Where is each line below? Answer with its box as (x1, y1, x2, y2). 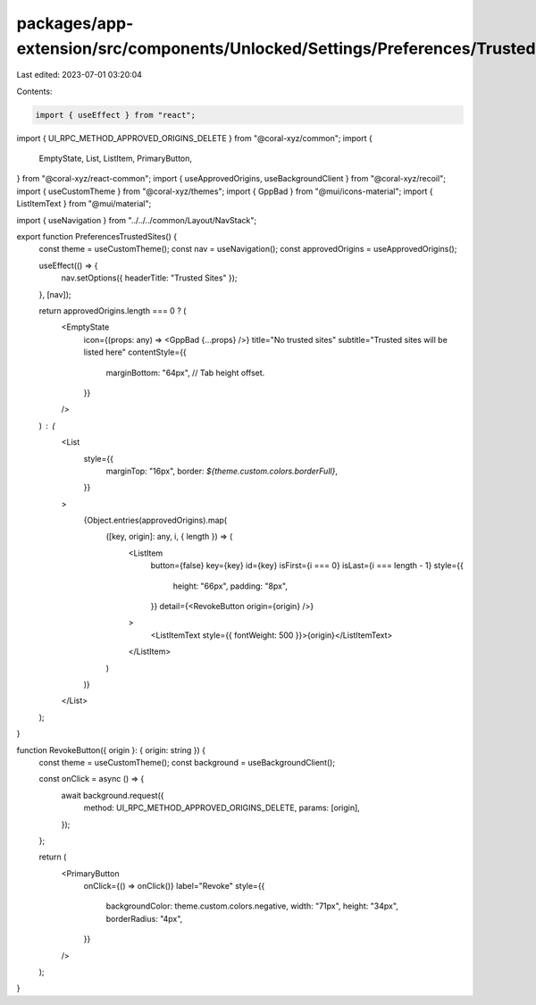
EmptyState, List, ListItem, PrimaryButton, (38, 153, 192, 164)
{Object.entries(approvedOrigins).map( (83, 515, 228, 526)
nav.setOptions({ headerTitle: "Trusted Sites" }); (61, 272, 238, 283)
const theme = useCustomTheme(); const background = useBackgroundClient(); (38, 757, 335, 767)
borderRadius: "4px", (105, 913, 183, 924)
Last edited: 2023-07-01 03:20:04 (16, 70, 143, 80)
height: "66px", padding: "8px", (172, 581, 288, 591)
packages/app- (16, 13, 134, 33)
